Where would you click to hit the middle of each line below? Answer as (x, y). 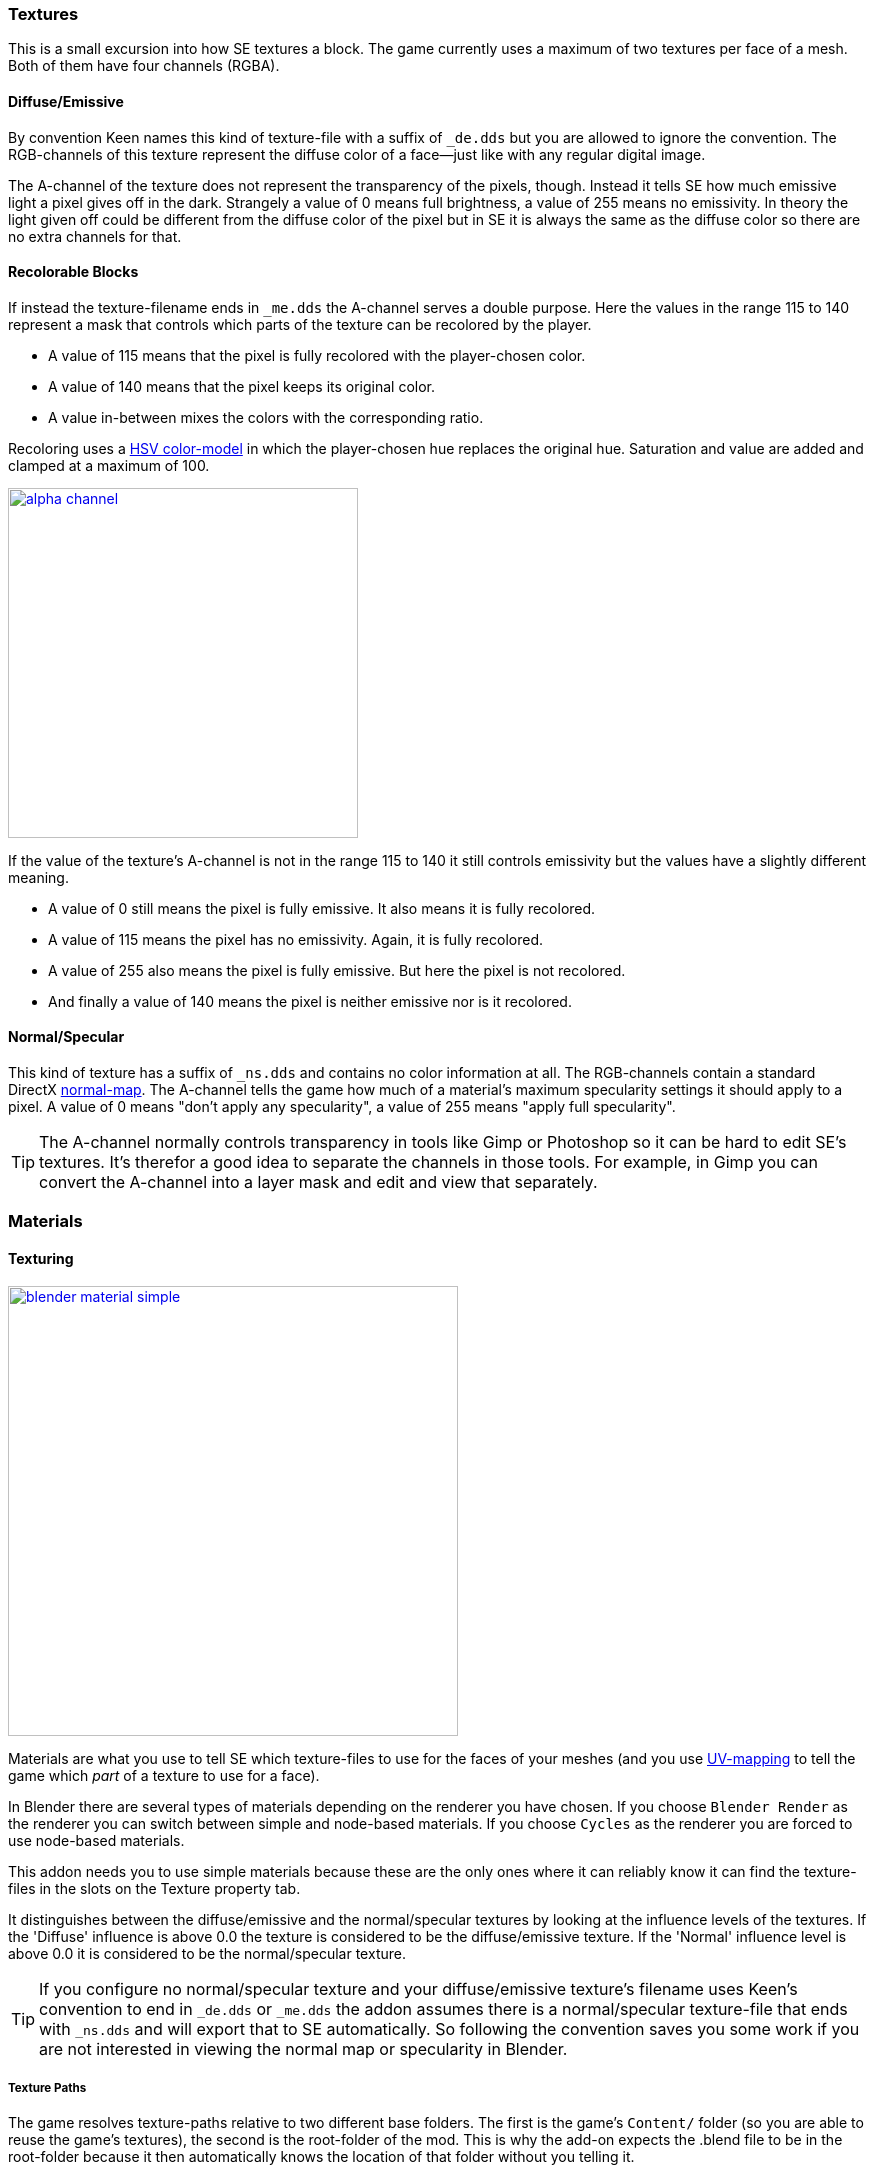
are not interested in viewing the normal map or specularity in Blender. (303, 2048)
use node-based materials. (96, 1840)
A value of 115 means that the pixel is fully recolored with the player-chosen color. (317, 355)
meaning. (38, 877)
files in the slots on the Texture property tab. (154, 1888)
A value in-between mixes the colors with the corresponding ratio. (266, 417)
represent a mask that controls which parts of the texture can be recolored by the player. (300, 324)
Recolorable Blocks (73, 272)
